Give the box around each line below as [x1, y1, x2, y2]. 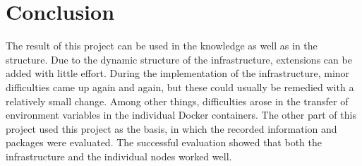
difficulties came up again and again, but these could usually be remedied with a [6, 79, 354, 94]
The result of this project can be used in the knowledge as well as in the [6, 38, 318, 53]
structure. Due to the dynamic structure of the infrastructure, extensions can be [6, 52, 352, 66]
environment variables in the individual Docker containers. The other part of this [6, 107, 356, 122]
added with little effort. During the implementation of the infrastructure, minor [6, 66, 350, 81]
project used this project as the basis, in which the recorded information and [6, 121, 337, 136]
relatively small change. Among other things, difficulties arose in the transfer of [6, 93, 349, 108]
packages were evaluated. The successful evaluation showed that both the [6, 135, 322, 150]
